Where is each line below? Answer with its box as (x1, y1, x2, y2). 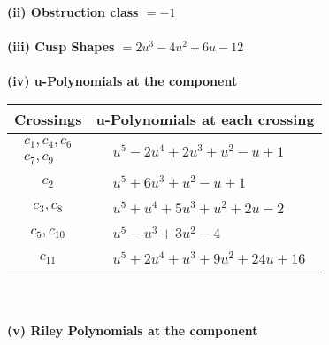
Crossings (14, 108, 82, 129)
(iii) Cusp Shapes (7, 37, 115, 56)
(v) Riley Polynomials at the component (7, 320, 258, 339)
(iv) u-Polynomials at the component (7, 72, 238, 90)
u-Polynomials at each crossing (96, 108, 315, 129)
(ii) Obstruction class (7, 3, 139, 20)
